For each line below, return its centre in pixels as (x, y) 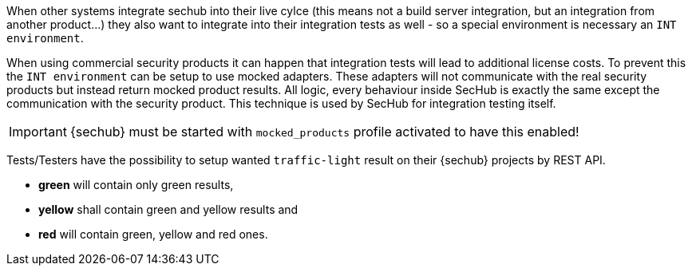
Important (38, 132)
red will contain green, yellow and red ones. (153, 234)
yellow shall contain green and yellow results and (168, 209)
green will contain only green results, (136, 185)
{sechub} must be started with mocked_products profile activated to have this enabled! (324, 132)
